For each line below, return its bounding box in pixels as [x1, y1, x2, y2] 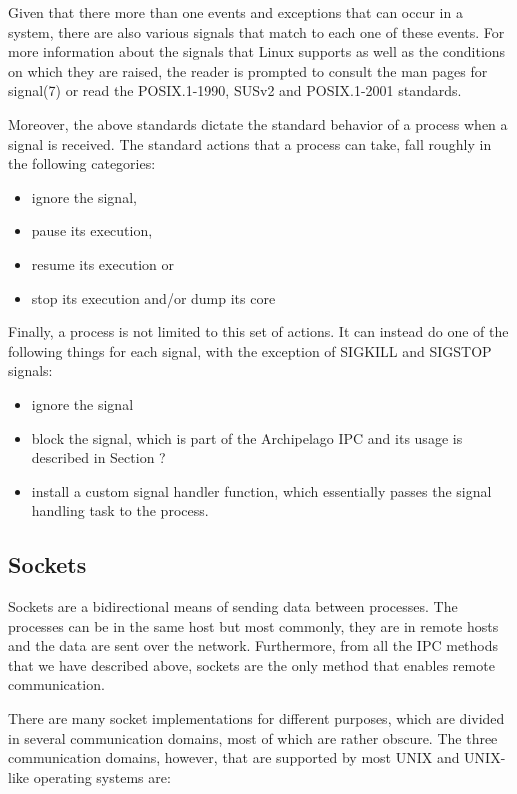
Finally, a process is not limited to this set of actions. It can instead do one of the [8, 321, 509, 342]
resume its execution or [31, 253, 174, 274]
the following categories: [8, 153, 156, 174]
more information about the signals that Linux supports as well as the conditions [8, 41, 506, 62]
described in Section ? [31, 447, 166, 468]
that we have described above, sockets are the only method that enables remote [8, 654, 495, 675]
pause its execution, [31, 220, 153, 241]
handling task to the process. [31, 500, 209, 521]
